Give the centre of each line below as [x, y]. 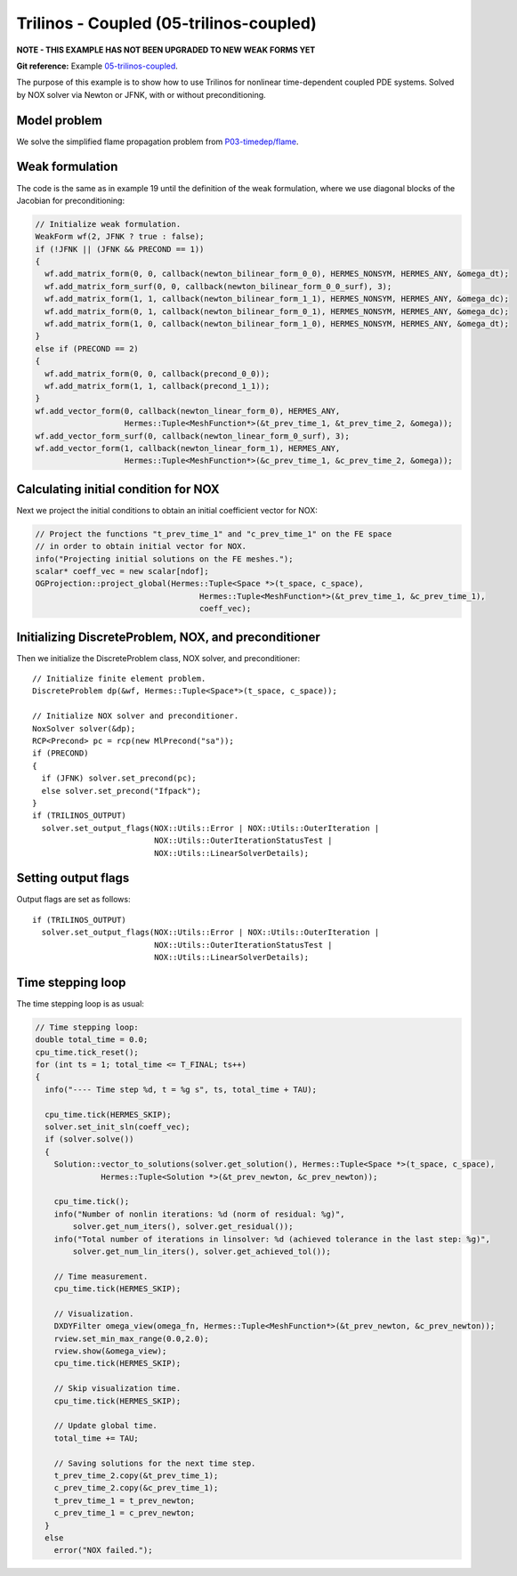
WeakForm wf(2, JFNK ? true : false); [120, 237]
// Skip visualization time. [117, 1389]
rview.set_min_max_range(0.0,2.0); [131, 1338]
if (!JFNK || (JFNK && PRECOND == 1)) [120, 249]
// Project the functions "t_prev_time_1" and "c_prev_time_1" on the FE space [214, 533]
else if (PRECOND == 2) [87, 348]
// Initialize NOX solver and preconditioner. [136, 716]
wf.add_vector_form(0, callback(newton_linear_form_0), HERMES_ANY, [188, 411]
